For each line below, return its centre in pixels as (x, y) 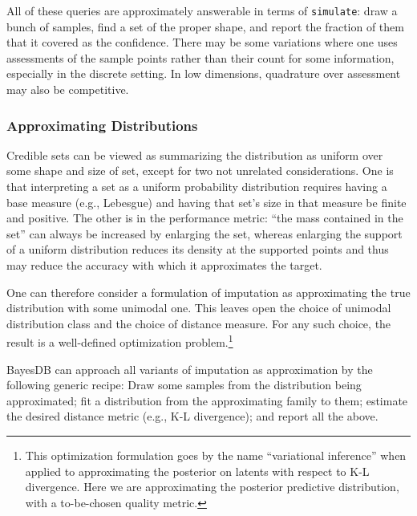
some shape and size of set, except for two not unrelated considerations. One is (200, 171)
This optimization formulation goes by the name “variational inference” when (216, 455)
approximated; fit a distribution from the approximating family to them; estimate (207, 400)
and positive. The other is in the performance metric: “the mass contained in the (205, 218)
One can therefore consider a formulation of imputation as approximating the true (208, 292)
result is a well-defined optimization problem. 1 (120, 341)
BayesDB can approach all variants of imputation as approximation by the (190, 369)
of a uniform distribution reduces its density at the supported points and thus (198, 249)
